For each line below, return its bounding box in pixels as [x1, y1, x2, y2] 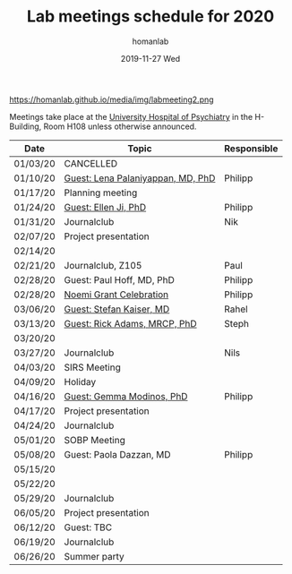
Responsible [223, 141, 279, 154]
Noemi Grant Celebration [64, 288, 169, 301]
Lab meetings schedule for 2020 [26, 6, 275, 27]
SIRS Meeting [64, 361, 121, 373]
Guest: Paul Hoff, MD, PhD [64, 273, 175, 286]
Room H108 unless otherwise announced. [43, 121, 197, 132]
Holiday [64, 375, 97, 388]
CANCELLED [64, 157, 118, 169]
